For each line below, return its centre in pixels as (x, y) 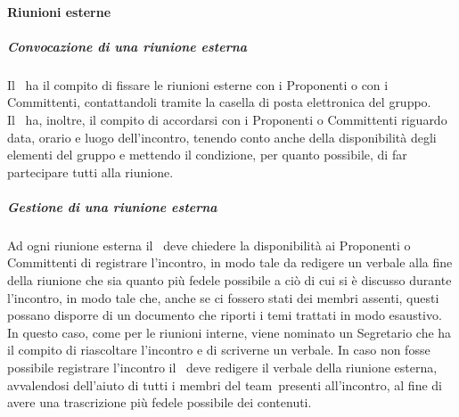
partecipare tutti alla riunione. (90, 172)
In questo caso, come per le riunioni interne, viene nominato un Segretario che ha (229, 332)
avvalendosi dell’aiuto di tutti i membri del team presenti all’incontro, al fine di (225, 384)
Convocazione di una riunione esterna (127, 46)
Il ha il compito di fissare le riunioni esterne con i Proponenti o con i (198, 84)
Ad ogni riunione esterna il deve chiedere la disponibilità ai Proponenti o (209, 245)
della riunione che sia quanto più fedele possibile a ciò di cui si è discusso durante (229, 280)
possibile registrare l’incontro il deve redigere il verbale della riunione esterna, (222, 368)
